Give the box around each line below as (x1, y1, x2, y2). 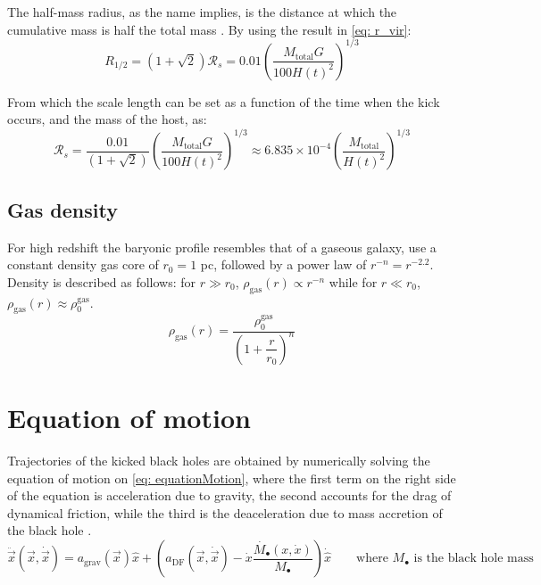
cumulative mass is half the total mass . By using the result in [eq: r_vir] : (7, 20, 412, 38)
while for (329, 272, 378, 291)
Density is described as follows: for (7, 272, 196, 291)
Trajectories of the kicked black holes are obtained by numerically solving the (7, 451, 430, 470)
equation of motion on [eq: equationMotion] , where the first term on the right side (7, 468, 456, 487)
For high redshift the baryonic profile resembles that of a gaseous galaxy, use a (7, 237, 437, 256)
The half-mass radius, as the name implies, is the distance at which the (7, 3, 397, 21)
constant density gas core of (7, 255, 159, 274)
